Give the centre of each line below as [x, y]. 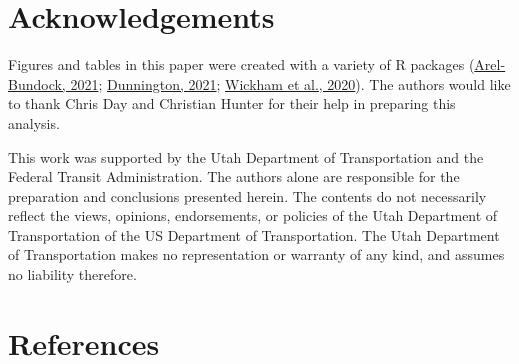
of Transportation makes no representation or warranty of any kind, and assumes [256, 254]
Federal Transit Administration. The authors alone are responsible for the [234, 176]
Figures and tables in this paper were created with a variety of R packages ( [241, 64]
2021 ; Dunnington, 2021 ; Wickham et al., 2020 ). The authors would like [290, 83]
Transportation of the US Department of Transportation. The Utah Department [254, 234]
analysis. [34, 122]
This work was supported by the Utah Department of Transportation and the [246, 156]
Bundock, [37, 83]
